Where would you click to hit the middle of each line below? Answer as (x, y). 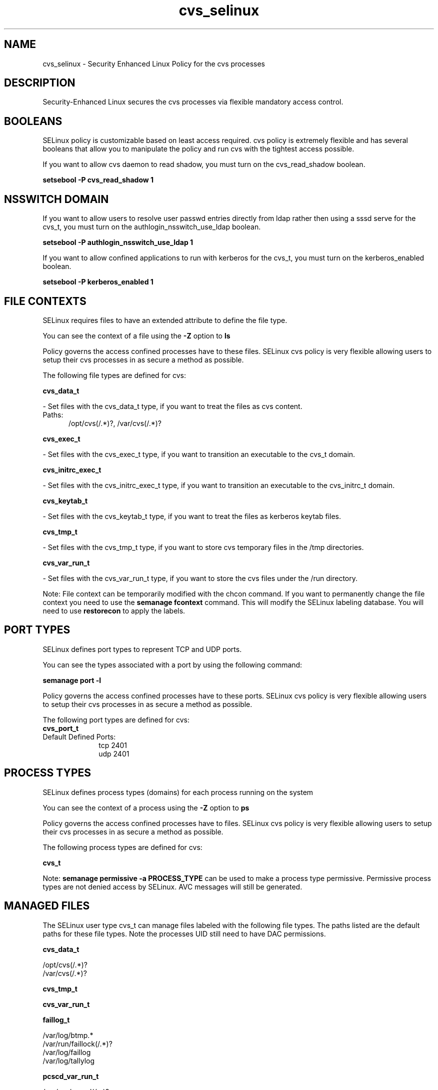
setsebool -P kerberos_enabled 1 (98, 282)
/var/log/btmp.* (68, 1035)
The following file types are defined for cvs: (114, 375)
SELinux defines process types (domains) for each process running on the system (178, 792)
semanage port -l (72, 680)
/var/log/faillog (67, 1052)
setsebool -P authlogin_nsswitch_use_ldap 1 (118, 242)
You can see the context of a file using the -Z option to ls (136, 335)
